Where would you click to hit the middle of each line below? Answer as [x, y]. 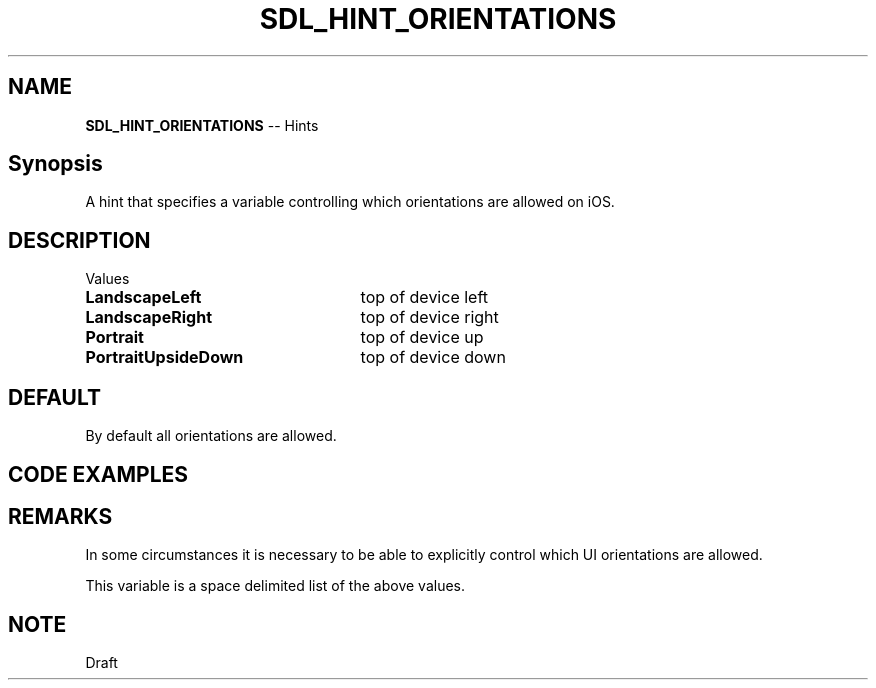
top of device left [424, 297]
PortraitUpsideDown [164, 357]
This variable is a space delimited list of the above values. [275, 586]
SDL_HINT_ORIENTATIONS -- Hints [202, 125]
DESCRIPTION [79, 240]
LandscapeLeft [143, 297]
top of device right [429, 317]
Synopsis [55, 164]
